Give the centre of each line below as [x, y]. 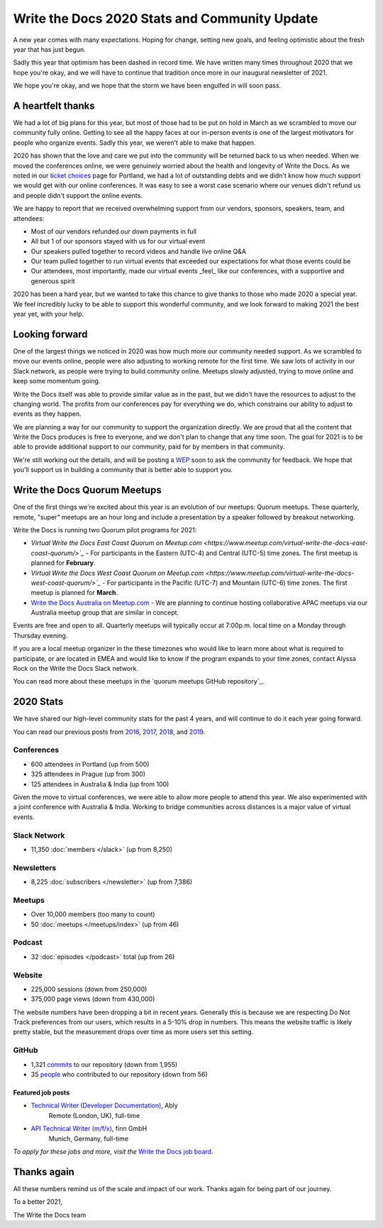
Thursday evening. [40, 635]
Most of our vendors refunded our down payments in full [113, 231]
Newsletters [35, 867]
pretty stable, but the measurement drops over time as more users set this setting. [133, 1032]
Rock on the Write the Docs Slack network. [76, 669]
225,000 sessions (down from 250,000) [89, 989]
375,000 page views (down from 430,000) [93, 999]
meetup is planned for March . [74, 593]
